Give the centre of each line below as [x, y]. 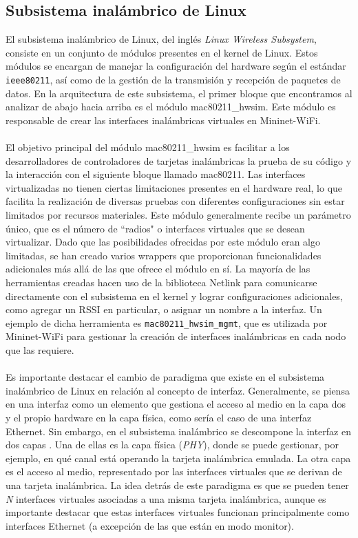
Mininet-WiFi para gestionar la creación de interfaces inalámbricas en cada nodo [176, 336]
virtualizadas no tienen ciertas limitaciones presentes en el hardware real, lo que [174, 187]
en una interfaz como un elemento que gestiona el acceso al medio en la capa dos [176, 404]
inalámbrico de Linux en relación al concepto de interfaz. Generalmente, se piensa [178, 390]
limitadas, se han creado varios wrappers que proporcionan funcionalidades [164, 255]
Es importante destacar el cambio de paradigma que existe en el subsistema [165, 377]
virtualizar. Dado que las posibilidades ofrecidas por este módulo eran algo [163, 242]
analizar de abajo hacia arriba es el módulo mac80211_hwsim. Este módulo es [171, 107]
